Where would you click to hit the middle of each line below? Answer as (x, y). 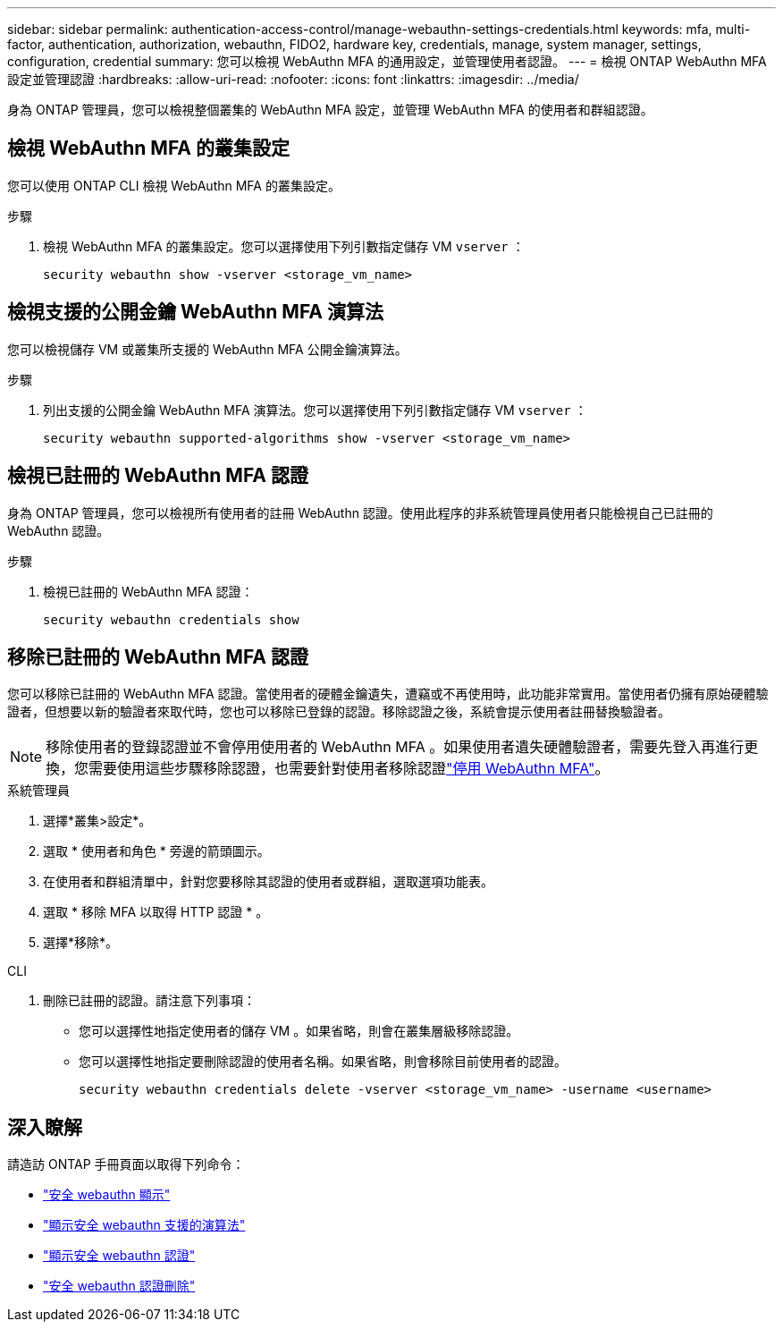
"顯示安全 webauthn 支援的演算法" (144, 1225)
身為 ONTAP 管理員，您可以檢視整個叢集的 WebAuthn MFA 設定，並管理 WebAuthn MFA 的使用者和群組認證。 (330, 110)
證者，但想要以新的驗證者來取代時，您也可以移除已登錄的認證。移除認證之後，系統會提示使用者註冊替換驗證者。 (339, 712)
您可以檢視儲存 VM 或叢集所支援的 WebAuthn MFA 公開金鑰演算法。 (207, 349)
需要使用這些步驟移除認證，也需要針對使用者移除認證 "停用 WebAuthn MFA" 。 (349, 769)
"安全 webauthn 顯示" (107, 1195)
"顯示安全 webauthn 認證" (119, 1256)
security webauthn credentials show (171, 619)
